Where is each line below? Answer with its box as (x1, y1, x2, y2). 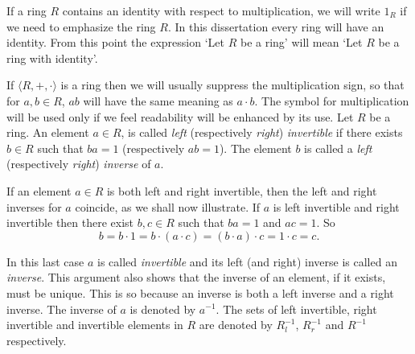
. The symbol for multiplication (254, 92, 409, 109)
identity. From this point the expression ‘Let (6, 34, 224, 51)
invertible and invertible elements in (6, 316, 183, 333)
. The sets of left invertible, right (216, 300, 377, 317)
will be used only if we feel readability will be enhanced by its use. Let (6, 108, 354, 125)
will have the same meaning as (83, 92, 233, 109)
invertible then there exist (6, 214, 134, 231)
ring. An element (6, 124, 89, 141)
